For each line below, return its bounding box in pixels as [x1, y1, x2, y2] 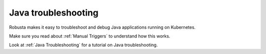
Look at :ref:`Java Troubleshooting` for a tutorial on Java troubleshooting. [9, 42, 158, 48]
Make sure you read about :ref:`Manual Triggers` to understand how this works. [9, 33, 170, 39]
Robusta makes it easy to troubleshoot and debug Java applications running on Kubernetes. [9, 24, 196, 30]
